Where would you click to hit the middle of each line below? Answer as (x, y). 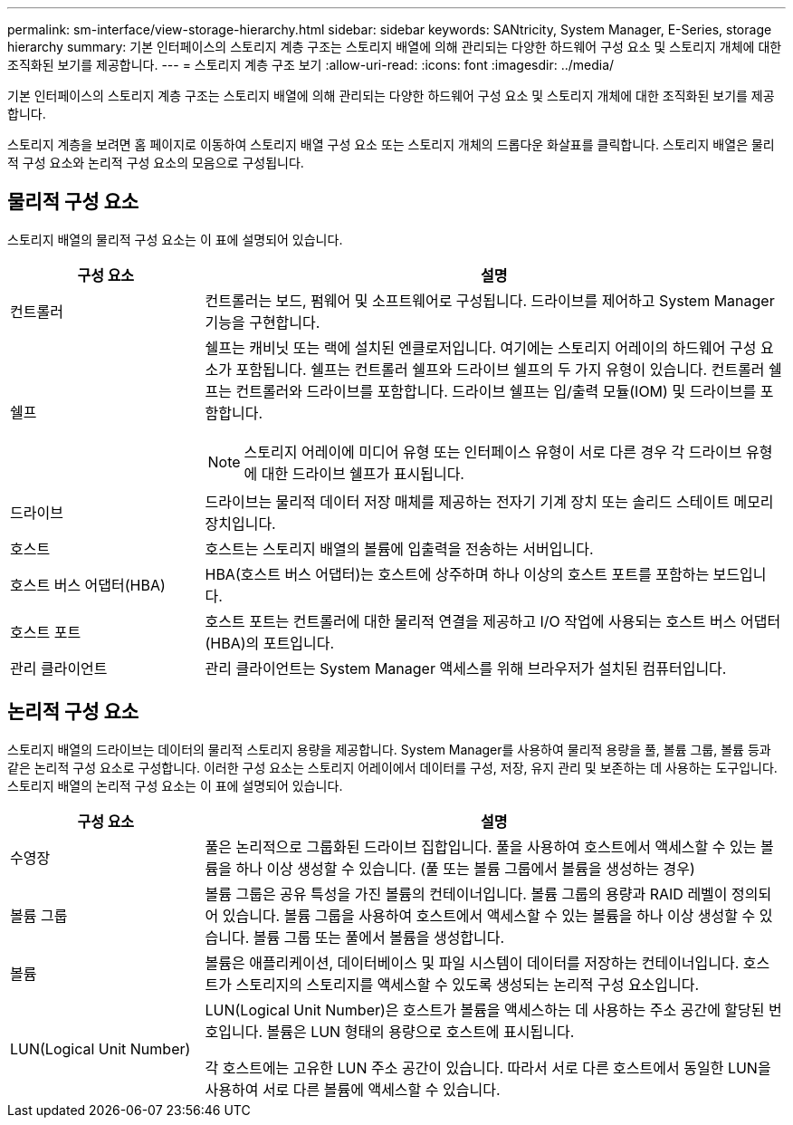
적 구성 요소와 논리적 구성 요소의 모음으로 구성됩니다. (156, 163)
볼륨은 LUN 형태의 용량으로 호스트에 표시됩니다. (420, 1031)
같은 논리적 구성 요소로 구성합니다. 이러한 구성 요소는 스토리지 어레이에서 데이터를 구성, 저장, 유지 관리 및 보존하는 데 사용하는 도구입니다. (392, 767)
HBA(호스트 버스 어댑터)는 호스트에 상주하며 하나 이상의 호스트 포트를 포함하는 (457, 574)
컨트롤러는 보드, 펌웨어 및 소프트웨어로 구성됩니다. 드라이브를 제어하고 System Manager (490, 300)
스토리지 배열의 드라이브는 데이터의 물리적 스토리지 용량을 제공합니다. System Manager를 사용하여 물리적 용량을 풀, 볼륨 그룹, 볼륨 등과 (389, 749)
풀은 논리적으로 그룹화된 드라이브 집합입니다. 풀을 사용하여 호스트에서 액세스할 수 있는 (481, 846)
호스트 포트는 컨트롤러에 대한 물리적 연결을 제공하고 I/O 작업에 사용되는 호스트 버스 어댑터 (493, 621)
